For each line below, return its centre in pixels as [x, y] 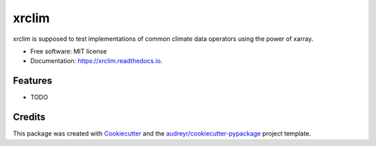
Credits [29, 117]
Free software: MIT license [69, 51]
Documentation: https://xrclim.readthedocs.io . [96, 61]
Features [32, 81]
